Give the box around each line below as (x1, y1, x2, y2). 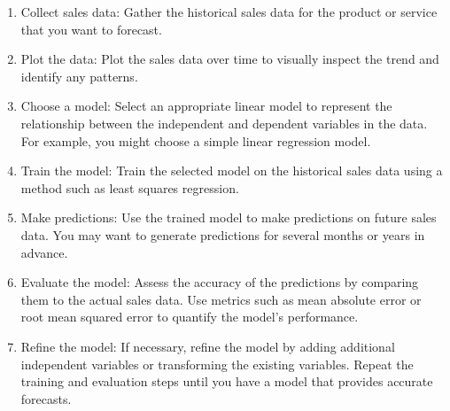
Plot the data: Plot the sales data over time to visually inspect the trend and (20, 50, 439, 68)
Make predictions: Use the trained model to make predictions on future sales (20, 208, 437, 227)
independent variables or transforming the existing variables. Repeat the (20, 354, 414, 373)
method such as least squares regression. (20, 178, 239, 197)
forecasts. (20, 389, 72, 407)
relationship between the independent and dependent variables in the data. (20, 113, 428, 132)
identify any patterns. (20, 66, 138, 85)
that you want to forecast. (20, 19, 162, 38)
